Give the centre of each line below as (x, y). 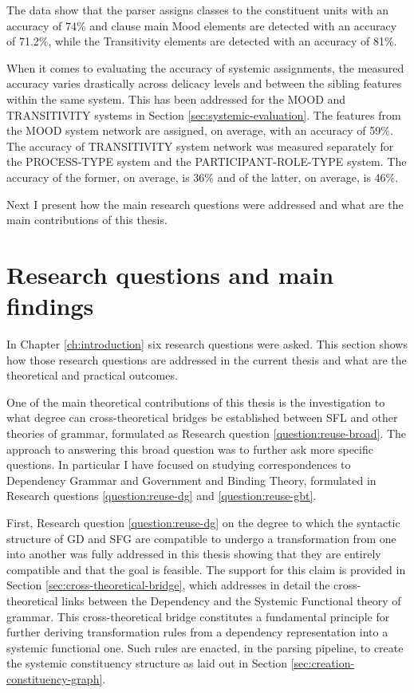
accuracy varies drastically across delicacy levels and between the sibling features (204, 83)
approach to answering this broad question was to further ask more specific (190, 449)
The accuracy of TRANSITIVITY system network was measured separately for (200, 146)
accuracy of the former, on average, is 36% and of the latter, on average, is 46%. (203, 177)
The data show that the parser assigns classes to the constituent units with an (198, 10)
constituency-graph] (55, 678)
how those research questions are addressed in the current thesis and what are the (207, 359)
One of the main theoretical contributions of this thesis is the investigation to (196, 402)
